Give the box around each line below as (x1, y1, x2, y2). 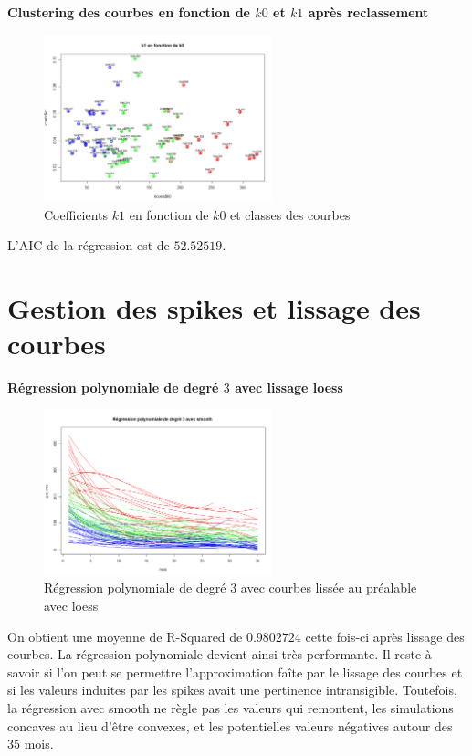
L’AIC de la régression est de (7, 236, 170, 255)
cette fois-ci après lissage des (305, 626, 465, 646)
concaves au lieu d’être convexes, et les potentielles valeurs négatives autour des (7, 716, 453, 735)
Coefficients (44, 205, 109, 224)
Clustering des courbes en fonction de (7, 3, 250, 21)
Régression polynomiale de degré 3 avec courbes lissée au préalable (44, 578, 417, 597)
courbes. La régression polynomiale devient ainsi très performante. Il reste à (7, 645, 432, 664)
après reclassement (308, 3, 429, 21)
